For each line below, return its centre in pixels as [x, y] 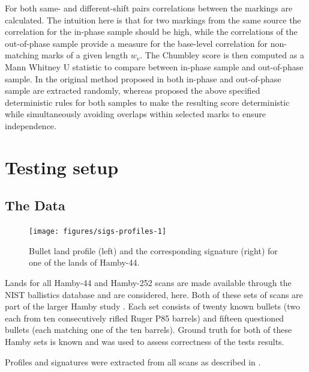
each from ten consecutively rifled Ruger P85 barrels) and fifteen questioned [145, 318]
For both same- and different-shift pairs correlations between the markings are [149, 8]
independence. [31, 125]
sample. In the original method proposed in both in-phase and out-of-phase [143, 78]
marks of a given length [85, 55]
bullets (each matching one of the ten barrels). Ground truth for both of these [148, 330]
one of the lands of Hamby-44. [84, 262]
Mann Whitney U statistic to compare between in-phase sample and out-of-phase [154, 66]
